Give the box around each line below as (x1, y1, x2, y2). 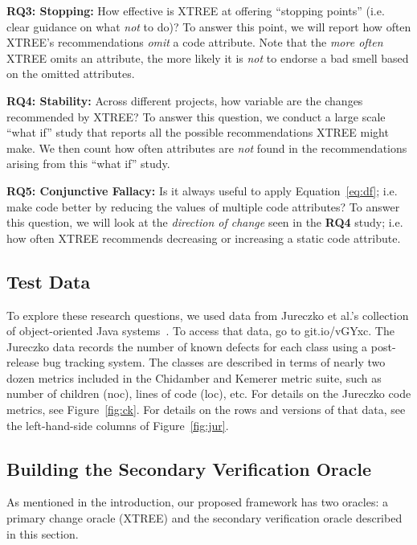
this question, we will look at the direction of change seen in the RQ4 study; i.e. (6, 214, 403, 231)
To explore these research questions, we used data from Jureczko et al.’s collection (6, 306, 409, 323)
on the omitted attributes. (6, 65, 135, 82)
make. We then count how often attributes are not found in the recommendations (6, 139, 407, 156)
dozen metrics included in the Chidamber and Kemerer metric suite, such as (6, 369, 382, 386)
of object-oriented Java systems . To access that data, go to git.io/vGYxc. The (6, 322, 395, 339)
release (6, 354, 39, 371)
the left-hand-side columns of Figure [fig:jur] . (6, 416, 229, 433)
